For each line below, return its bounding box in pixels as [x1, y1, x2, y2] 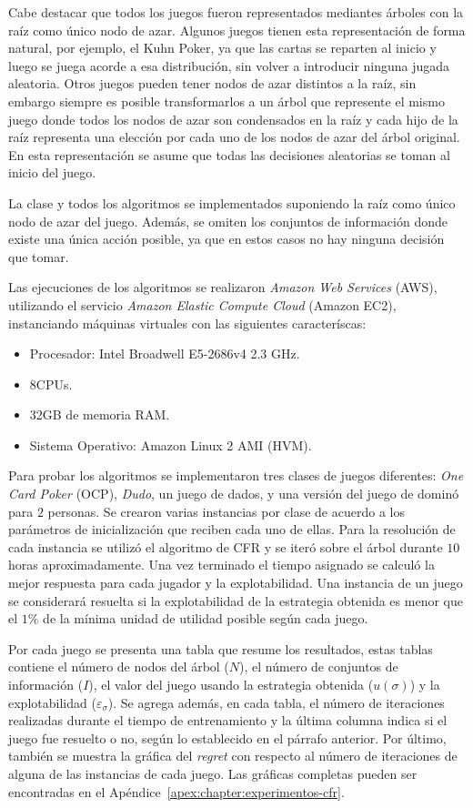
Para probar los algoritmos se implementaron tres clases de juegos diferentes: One [8, 466, 464, 485]
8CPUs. [29, 374, 73, 393]
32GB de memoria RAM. [29, 405, 170, 424]
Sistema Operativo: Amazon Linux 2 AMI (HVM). [29, 435, 312, 454]
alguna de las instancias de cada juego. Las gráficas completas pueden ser [8, 763, 418, 783]
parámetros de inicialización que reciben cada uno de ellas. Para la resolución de [8, 520, 456, 539]
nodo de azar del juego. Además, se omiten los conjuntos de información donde [8, 211, 448, 230]
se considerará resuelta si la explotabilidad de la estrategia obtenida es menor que [8, 591, 463, 610]
